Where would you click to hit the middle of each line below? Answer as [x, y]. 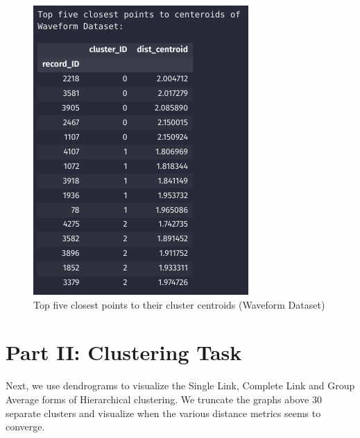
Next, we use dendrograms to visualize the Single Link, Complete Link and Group [180, 386]
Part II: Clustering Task [124, 352]
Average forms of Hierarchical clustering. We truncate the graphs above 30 [164, 399]
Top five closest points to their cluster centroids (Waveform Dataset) [179, 304]
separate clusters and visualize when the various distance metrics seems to [163, 413]
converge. [25, 427]
